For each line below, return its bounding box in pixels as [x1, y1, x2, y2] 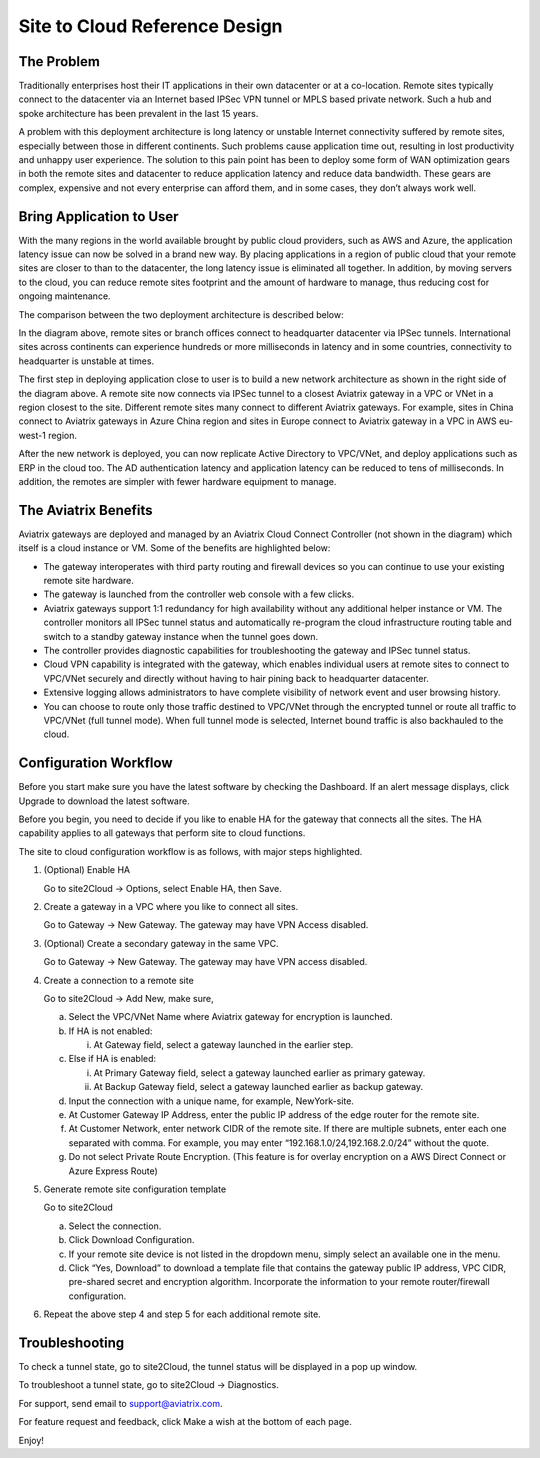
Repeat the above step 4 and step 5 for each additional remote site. [43, 1308, 322, 1320]
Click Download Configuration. [68, 1234, 195, 1246]
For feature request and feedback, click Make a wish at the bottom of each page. [18, 1416, 352, 1428]
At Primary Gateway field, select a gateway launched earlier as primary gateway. [93, 1066, 426, 1079]
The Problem [18, 53, 100, 70]
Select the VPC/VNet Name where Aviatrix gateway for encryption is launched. [68, 1011, 394, 1023]
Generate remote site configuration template [43, 1183, 227, 1195]
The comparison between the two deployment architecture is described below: [18, 308, 344, 320]
